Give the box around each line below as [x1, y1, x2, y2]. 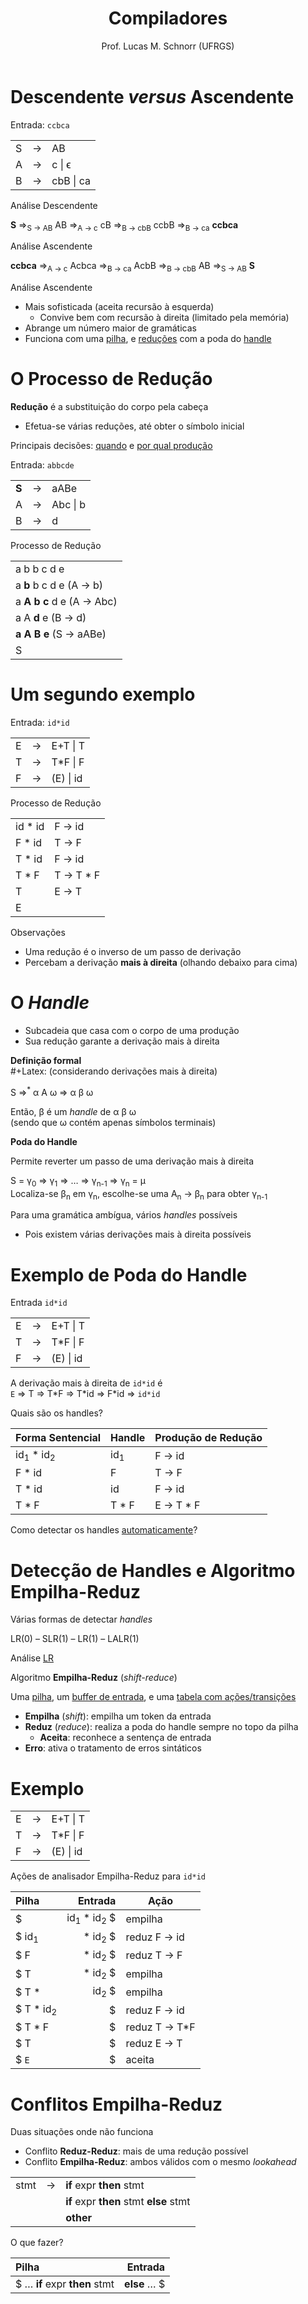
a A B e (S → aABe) [15, 627, 107, 641]
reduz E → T [125, 2037, 183, 2051]
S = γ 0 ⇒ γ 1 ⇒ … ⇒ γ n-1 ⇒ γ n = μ [10, 1174, 146, 1189]
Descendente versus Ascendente [10, 85, 295, 108]
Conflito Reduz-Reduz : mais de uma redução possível [24, 2145, 249, 2157]
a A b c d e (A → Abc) [15, 595, 118, 609]
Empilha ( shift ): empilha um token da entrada [24, 1710, 212, 1722]
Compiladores [108, 7, 228, 30]
